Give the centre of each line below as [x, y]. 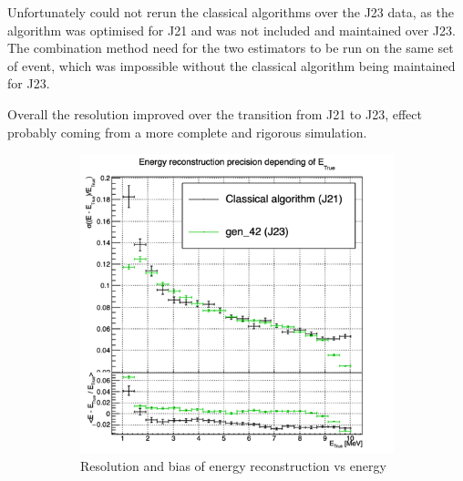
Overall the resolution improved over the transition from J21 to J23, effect [215, 113]
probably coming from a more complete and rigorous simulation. [187, 132]
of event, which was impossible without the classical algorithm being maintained [231, 65]
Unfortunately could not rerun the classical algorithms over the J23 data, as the [231, 12]
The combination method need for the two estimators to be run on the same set [231, 48]
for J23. [29, 83]
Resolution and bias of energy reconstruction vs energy [233, 465]
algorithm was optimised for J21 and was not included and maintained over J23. [231, 30]
